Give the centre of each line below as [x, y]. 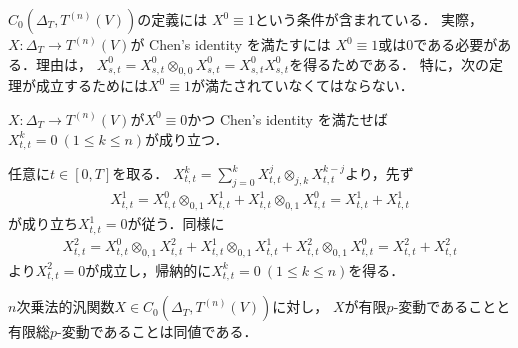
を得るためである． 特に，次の [389, 63]
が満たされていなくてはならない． [302, 85]
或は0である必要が [438, 44]
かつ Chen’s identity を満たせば [287, 118]
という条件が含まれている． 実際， [369, 19]
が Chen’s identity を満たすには [230, 44]
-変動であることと [452, 306]
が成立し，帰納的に [148, 269]
